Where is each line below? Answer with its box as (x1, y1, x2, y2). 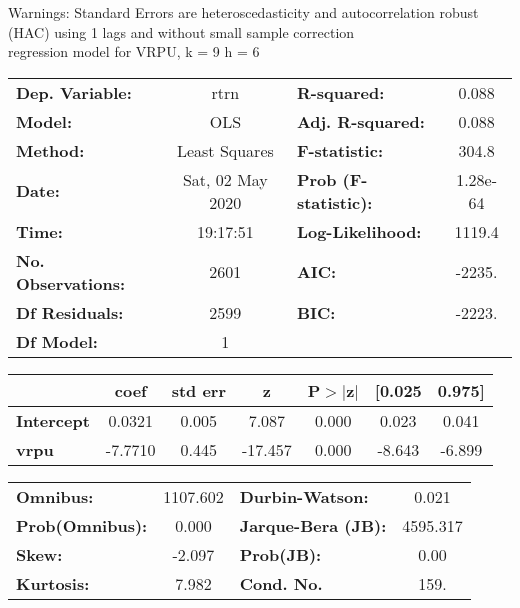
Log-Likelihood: (296, 219, 422, 243)
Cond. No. (239, 571, 323, 595)
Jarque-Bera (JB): (239, 513, 387, 537)
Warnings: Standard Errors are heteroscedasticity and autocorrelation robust (8, 2, 479, 22)
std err (171, 378, 226, 402)
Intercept (16, 408, 90, 432)
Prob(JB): (239, 542, 322, 566)
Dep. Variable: (16, 80, 132, 104)
